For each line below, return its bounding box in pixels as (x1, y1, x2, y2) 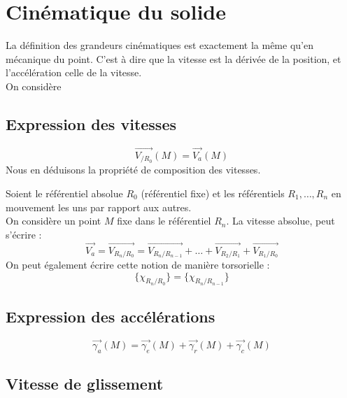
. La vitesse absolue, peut (226, 213, 335, 228)
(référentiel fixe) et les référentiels (141, 185, 285, 200)
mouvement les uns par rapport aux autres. (6, 199, 192, 214)
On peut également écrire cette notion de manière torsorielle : (6, 257, 270, 272)
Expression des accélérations (6, 305, 215, 327)
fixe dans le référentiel (117, 213, 211, 228)
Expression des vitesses (6, 113, 176, 134)
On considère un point (6, 213, 101, 228)
